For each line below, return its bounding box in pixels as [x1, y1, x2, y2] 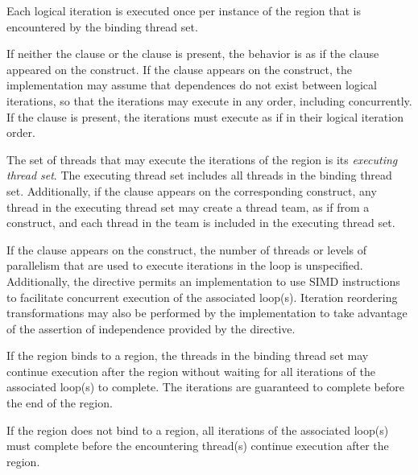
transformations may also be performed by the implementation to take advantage [6, 304, 408, 321]
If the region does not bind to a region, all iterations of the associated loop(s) [6, 421, 389, 438]
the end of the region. [6, 394, 113, 411]
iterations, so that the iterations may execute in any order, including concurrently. [6, 92, 412, 109]
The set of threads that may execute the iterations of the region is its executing [6, 151, 398, 167]
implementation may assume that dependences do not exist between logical [6, 76, 377, 93]
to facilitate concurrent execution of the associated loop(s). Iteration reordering [6, 288, 398, 305]
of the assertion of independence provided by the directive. [6, 320, 296, 337]
